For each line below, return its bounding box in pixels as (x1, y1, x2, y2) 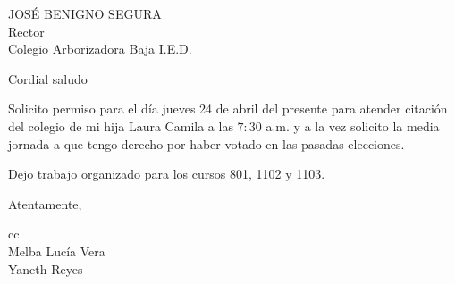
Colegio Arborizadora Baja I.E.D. (8, 39, 192, 58)
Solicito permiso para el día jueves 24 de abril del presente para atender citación (8, 99, 448, 118)
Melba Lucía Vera (8, 241, 105, 260)
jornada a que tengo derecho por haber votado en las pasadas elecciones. (8, 134, 405, 153)
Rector (8, 21, 45, 40)
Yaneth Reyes (8, 259, 83, 278)
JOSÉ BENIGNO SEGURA (8, 4, 162, 22)
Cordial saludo (8, 69, 88, 88)
